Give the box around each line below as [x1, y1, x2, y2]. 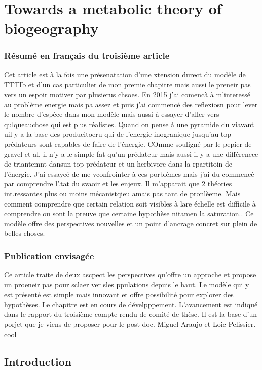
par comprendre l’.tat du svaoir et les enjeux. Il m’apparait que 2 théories [4, 178, 232, 189]
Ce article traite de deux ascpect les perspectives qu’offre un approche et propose [4, 269, 256, 280]
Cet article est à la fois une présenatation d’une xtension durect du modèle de [4, 69, 246, 79]
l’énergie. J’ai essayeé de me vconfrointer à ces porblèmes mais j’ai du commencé [4, 168, 254, 179]
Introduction [4, 353, 72, 369]
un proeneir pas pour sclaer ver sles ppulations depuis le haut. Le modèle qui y [4, 279, 249, 290]
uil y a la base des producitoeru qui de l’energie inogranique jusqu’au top [4, 129, 232, 139]
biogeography [4, 18, 99, 38]
